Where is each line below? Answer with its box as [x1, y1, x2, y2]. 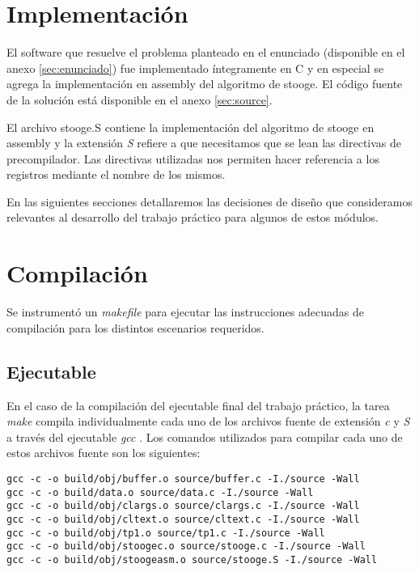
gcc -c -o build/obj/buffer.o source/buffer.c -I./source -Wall [6, 472, 360, 485]
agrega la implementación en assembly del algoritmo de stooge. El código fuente [6, 75, 403, 92]
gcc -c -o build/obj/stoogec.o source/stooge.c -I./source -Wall [6, 540, 366, 553]
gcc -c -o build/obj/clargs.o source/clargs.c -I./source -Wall [6, 500, 360, 512]
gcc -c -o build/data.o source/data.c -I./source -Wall [6, 486, 314, 498]
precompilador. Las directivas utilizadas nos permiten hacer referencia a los [6, 150, 379, 167]
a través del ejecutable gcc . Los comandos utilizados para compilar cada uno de [6, 428, 403, 445]
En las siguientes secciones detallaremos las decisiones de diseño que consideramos [6, 193, 413, 210]
